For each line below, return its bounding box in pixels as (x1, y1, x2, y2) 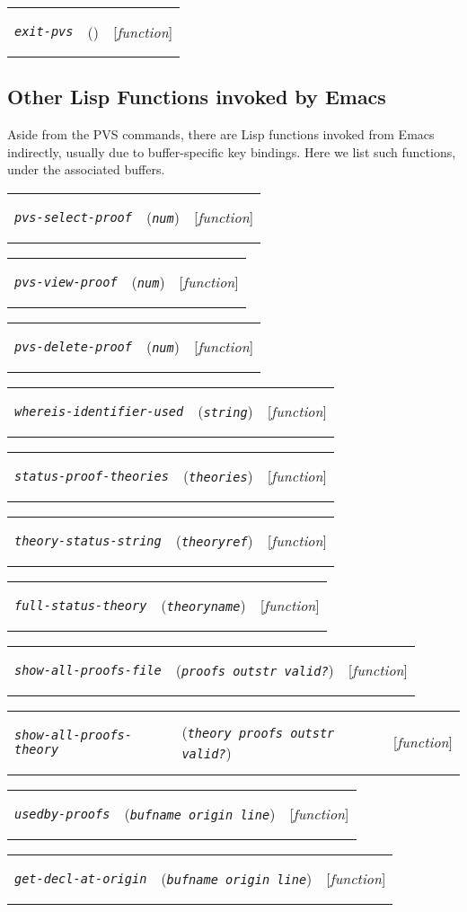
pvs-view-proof (14, 274, 118, 289)
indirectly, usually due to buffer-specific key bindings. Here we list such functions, (7, 142, 456, 161)
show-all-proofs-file (14, 662, 162, 677)
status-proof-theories (14, 468, 169, 483)
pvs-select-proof (14, 209, 132, 225)
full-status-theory (14, 598, 147, 613)
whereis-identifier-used (14, 403, 184, 419)
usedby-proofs (14, 806, 110, 821)
